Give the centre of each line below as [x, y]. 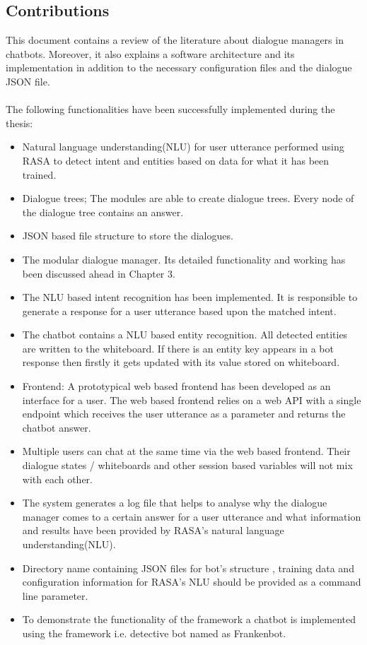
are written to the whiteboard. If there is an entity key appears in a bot [178, 348]
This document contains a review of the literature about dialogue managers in [175, 40]
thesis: [19, 123]
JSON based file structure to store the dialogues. [128, 236]
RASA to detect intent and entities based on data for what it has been [176, 160]
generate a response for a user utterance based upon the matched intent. [179, 310]
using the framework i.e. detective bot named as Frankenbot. [154, 633]
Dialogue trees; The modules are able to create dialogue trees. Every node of [188, 198]
